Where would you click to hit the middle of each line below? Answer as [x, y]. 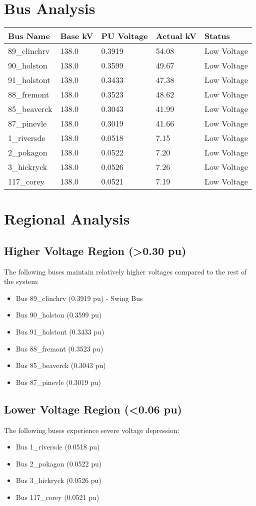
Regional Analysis [67, 219]
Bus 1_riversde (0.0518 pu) [58, 447]
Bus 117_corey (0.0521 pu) [57, 497]
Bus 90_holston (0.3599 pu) [59, 315]
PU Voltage [124, 36]
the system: [21, 281]
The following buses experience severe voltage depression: [92, 430]
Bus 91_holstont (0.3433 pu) [60, 332]
